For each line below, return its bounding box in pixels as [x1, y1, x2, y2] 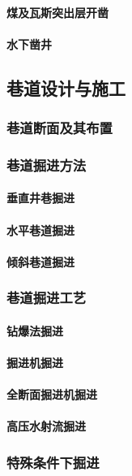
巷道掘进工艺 [6, 288, 87, 308]
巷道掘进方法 [6, 154, 87, 175]
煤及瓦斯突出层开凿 [6, 3, 109, 20]
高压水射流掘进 [6, 418, 86, 435]
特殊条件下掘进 [6, 452, 100, 472]
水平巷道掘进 [6, 221, 75, 238]
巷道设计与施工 [6, 75, 126, 100]
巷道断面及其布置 [6, 118, 113, 138]
